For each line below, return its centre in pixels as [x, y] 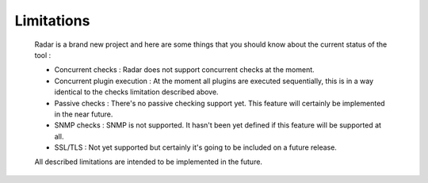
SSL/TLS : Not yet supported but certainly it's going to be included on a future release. [195, 147]
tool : [43, 55]
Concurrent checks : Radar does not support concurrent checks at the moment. [184, 70]
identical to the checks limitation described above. [136, 92]
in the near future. [84, 114]
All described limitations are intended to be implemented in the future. [149, 162]
